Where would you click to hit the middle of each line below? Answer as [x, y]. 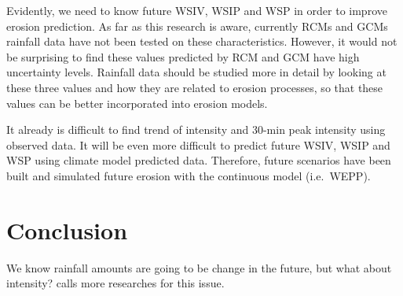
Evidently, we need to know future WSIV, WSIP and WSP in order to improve [197, 10]
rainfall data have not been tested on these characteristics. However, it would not [202, 41]
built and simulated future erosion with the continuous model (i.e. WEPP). [189, 175]
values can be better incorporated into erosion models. [137, 103]
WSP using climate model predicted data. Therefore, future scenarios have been [199, 160]
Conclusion [67, 229]
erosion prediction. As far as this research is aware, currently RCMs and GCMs [197, 26]
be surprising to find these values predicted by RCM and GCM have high [183, 56]
